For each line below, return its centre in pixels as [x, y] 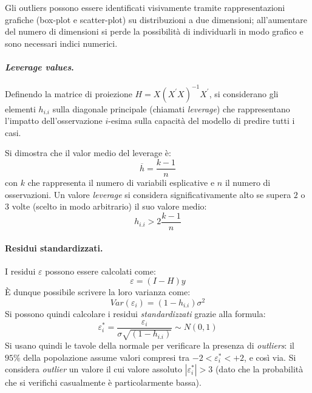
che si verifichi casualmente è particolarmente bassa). [103, 382]
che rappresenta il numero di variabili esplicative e [121, 183]
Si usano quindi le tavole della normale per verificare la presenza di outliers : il [150, 345]
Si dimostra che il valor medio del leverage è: [88, 153]
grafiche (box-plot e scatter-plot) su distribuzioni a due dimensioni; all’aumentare [156, 19]
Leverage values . [39, 67]
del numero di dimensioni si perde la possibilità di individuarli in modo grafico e [154, 31]
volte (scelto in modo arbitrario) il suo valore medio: [109, 206]
